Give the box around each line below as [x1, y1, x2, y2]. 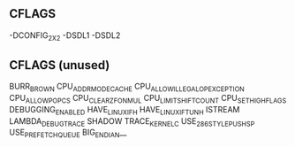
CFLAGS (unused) [9, 58, 110, 73]
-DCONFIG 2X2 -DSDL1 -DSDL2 [9, 29, 121, 43]
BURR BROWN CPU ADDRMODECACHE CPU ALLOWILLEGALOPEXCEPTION [9, 81, 245, 94]
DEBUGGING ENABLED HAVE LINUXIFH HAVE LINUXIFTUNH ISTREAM [9, 104, 240, 117]
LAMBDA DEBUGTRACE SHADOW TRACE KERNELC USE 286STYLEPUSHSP [9, 115, 255, 128]
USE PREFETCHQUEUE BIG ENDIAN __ [9, 127, 127, 140]
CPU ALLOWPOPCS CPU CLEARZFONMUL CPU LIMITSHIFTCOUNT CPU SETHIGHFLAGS [9, 93, 287, 105]
